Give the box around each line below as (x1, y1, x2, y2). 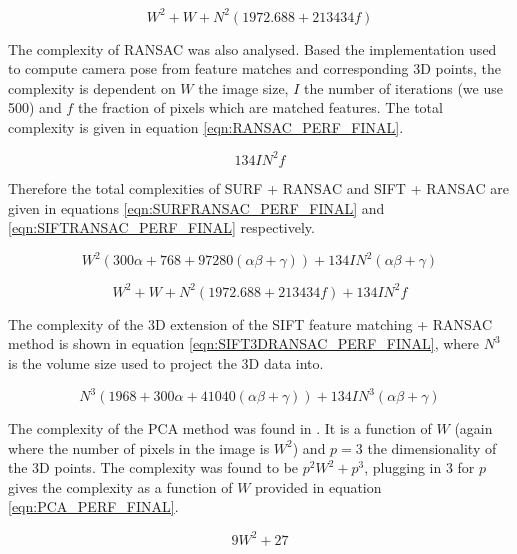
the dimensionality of (367, 437, 497, 458)
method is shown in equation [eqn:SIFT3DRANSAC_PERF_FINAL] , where (8, 333, 479, 354)
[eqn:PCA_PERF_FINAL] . (8, 496, 179, 517)
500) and (8, 97, 62, 118)
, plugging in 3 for (364, 457, 475, 478)
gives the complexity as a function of (8, 476, 233, 497)
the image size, (198, 77, 289, 98)
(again (454, 418, 493, 439)
